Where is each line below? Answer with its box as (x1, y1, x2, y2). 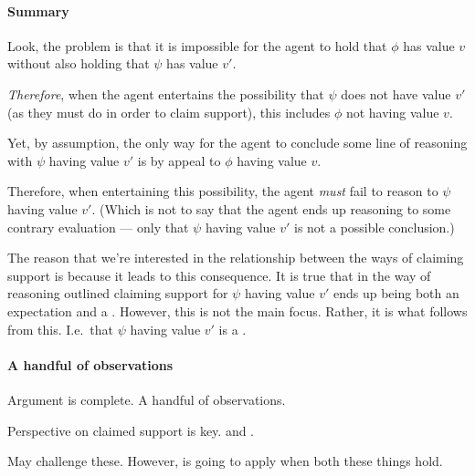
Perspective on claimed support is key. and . (7, 420, 255, 440)
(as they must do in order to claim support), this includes (7, 102, 331, 121)
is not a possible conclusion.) (294, 217, 455, 236)
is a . (218, 319, 247, 338)
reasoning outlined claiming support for (7, 284, 228, 303)
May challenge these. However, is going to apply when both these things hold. (7, 451, 443, 471)
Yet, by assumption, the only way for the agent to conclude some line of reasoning (7, 133, 468, 152)
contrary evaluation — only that (7, 217, 189, 236)
